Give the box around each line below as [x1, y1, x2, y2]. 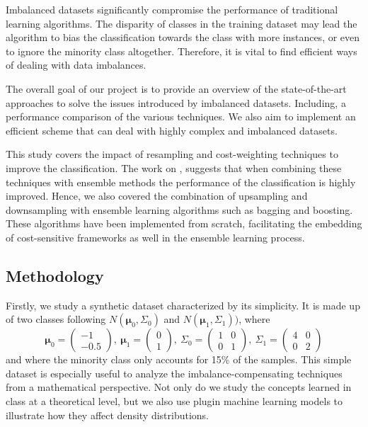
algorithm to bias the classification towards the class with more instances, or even [6, 30, 360, 45]
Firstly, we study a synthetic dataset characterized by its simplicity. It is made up [6, 297, 360, 312]
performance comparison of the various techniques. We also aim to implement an [6, 109, 356, 124]
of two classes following [6, 312, 106, 326]
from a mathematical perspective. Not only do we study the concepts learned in [6, 380, 352, 394]
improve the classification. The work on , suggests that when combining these [6, 160, 342, 175]
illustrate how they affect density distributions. [6, 407, 209, 422]
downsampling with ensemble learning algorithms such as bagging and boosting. [6, 202, 353, 217]
